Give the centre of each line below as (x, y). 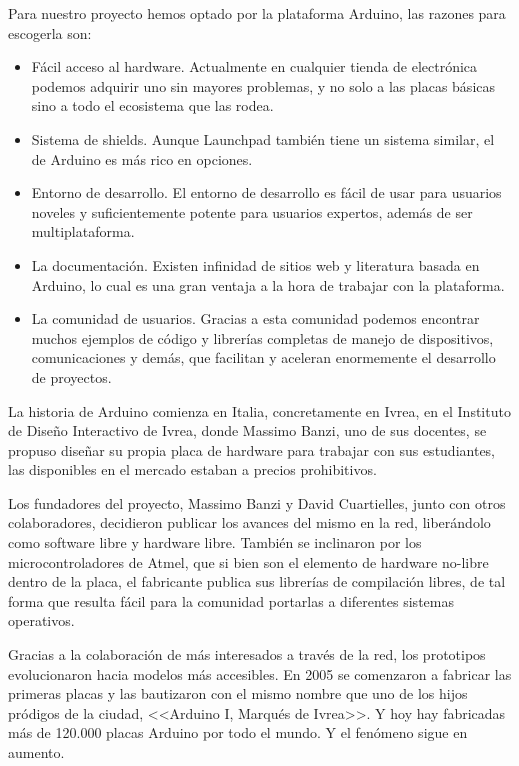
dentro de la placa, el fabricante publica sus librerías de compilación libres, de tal (257, 581)
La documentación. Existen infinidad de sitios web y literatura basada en (255, 264)
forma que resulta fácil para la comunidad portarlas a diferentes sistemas (231, 600)
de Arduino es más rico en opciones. (142, 158)
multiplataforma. (83, 231)
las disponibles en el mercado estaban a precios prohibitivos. (192, 469)
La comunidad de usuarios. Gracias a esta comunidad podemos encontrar (255, 318)
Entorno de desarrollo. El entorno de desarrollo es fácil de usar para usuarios (266, 192)
